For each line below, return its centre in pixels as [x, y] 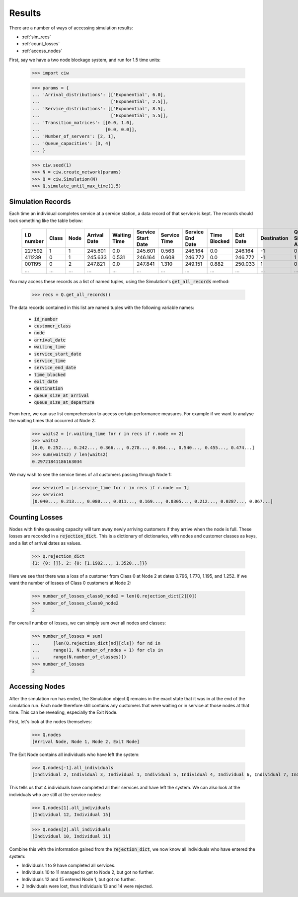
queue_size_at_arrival [62, 395]
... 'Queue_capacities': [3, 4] [72, 143]
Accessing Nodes [37, 687]
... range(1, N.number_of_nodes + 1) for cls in [98, 650]
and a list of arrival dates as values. [45, 543]
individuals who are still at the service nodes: [55, 794]
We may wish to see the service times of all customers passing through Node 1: [90, 474]
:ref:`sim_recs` [36, 37]
